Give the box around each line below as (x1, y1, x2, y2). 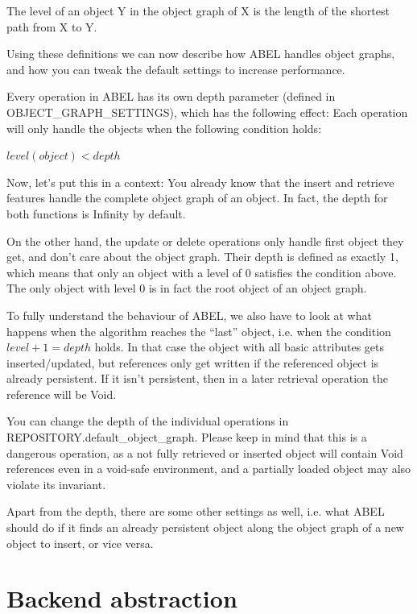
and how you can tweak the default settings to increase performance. (6, 60, 345, 77)
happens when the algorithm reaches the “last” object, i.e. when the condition (6, 322, 391, 339)
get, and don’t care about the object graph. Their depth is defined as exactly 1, (6, 248, 398, 265)
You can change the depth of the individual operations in (6, 413, 289, 429)
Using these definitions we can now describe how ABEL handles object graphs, (6, 45, 395, 62)
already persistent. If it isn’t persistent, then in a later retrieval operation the (6, 370, 388, 387)
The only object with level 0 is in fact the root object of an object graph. (6, 280, 367, 297)
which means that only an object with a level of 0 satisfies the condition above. (6, 263, 397, 280)
